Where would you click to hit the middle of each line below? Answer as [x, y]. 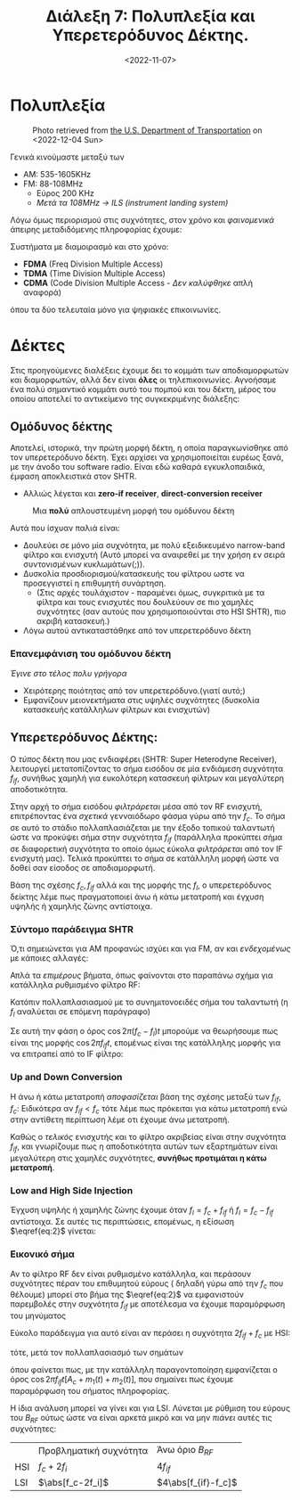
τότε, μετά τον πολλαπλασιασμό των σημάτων [97, 1352]
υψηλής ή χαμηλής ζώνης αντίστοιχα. [81, 906]
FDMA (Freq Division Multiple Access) [93, 264]
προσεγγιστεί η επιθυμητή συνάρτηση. [94, 583]
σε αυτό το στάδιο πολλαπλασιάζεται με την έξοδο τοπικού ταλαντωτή [142, 828]
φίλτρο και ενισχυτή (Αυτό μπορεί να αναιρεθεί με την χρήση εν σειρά [154, 555]
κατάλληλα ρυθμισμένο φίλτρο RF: [75, 985]
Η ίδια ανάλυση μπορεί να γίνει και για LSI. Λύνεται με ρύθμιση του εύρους [150, 1408]
